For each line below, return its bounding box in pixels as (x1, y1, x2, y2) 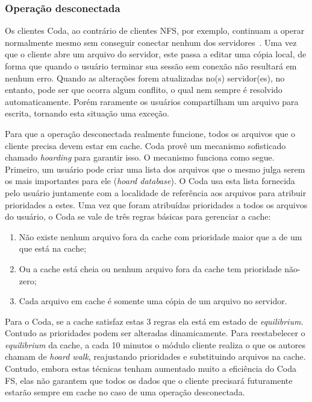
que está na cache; (19, 242, 87, 255)
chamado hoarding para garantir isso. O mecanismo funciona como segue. (5, 151, 275, 164)
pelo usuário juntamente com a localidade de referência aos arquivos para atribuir (5, 186, 307, 199)
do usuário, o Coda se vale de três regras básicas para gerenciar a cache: (5, 210, 271, 223)
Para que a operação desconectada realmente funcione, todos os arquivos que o (5, 127, 296, 139)
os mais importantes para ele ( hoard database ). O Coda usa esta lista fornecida (5, 174, 295, 187)
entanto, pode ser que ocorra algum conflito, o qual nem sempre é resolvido (5, 83, 282, 96)
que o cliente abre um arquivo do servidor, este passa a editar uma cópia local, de (5, 48, 307, 60)
